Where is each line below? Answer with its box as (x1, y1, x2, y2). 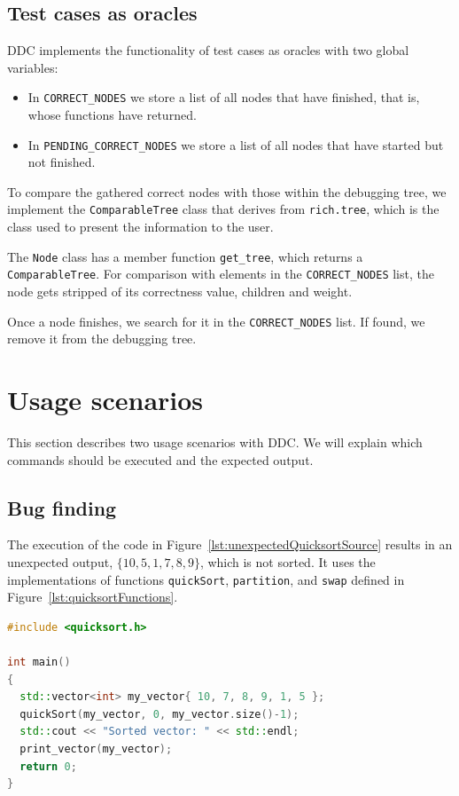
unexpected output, (7, 553, 113, 571)
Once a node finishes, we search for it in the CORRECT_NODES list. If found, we (7, 311, 425, 330)
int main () (7, 656, 71, 669)
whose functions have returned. (27, 106, 197, 124)
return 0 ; (19, 760, 77, 773)
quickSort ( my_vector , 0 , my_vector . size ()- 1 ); (19, 707, 300, 721)
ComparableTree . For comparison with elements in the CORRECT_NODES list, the (7, 264, 434, 283)
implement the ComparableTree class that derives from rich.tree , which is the (7, 200, 440, 218)
